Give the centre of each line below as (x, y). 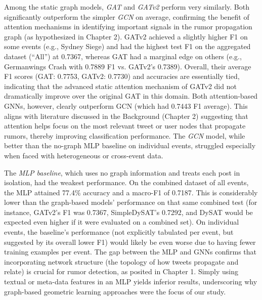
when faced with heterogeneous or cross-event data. (84, 155)
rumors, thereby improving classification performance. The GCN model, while (125, 135)
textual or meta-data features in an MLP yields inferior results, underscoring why (131, 282)
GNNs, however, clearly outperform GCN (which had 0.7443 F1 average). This (126, 105)
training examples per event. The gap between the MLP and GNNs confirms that (130, 252)
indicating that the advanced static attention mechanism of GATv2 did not (120, 86)
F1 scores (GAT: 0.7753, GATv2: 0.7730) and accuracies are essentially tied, (122, 76)
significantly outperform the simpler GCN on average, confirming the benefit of (127, 16)
